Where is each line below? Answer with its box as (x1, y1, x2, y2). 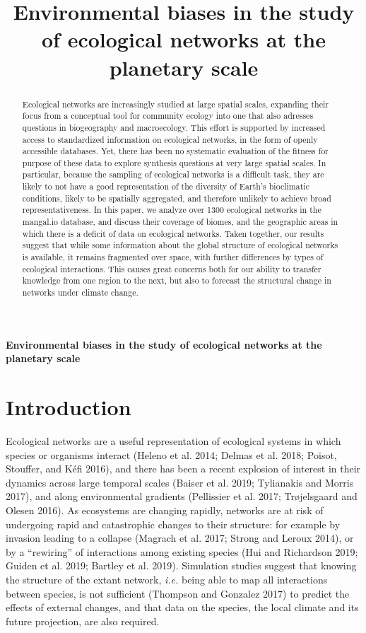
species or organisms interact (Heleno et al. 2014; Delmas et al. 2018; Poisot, (6, 447, 337, 462)
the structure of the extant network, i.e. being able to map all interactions (6, 571, 328, 586)
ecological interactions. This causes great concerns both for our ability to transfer (22, 262, 321, 274)
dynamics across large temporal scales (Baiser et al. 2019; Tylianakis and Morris (6, 475, 354, 489)
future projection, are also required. (6, 613, 160, 628)
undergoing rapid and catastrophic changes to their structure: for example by (6, 516, 341, 531)
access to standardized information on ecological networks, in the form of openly (22, 133, 318, 145)
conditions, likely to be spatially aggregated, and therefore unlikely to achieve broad (22, 192, 331, 204)
